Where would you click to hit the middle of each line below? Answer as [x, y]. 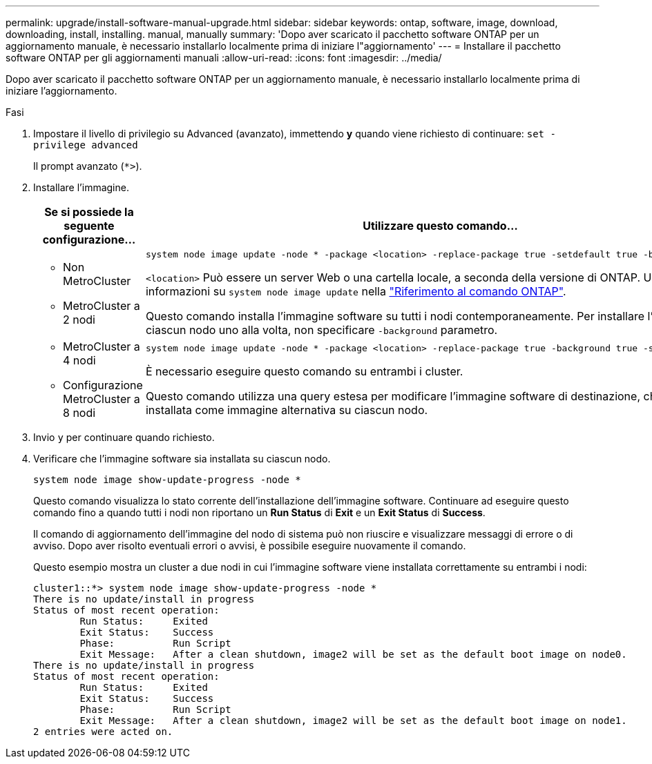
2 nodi [79, 319]
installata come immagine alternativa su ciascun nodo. [287, 410]
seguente [89, 226]
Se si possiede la [89, 212]
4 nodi [79, 360]
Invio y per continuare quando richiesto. [124, 437]
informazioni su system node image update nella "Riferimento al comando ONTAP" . [356, 291]
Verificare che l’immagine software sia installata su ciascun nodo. [182, 459]
